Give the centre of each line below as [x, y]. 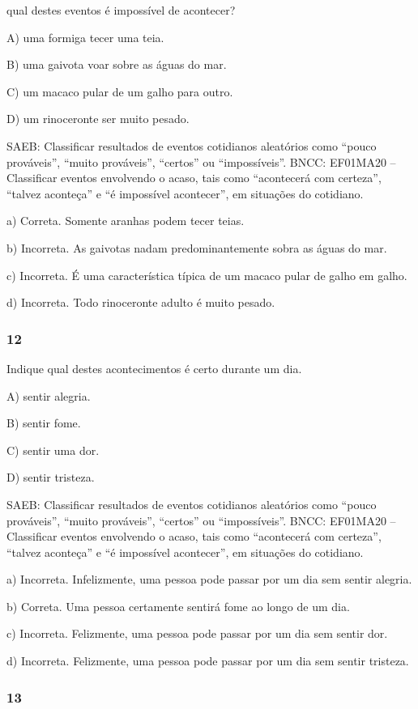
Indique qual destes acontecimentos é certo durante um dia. [154, 368]
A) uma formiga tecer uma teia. [85, 37]
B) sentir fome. [44, 423]
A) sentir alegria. [49, 395]
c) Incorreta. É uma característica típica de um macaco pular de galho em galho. [207, 275]
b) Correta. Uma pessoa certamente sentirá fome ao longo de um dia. [178, 606]
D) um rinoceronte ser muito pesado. [98, 119]
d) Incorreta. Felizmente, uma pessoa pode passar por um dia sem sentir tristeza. [208, 661]
